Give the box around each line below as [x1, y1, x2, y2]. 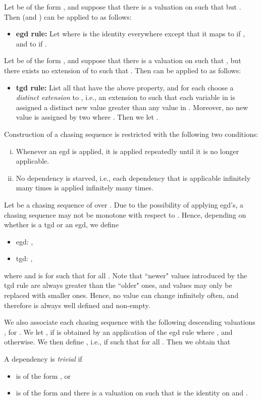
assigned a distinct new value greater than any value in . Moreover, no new [16, 102, 248, 112]
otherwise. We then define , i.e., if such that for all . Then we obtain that [4, 336, 231, 347]
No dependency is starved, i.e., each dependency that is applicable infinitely [16, 172, 251, 183]
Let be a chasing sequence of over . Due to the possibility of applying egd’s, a [4, 199, 244, 210]
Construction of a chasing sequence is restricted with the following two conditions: [4, 128, 258, 139]
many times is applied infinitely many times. [16, 182, 153, 193]
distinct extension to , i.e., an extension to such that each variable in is [16, 92, 235, 103]
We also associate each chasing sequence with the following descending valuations [4, 317, 255, 327]
